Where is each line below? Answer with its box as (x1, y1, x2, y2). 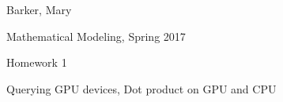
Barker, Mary (6, 2, 72, 17)
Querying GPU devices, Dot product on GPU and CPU (6, 80, 277, 97)
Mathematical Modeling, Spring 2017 (6, 27, 186, 44)
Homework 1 (6, 54, 67, 71)
